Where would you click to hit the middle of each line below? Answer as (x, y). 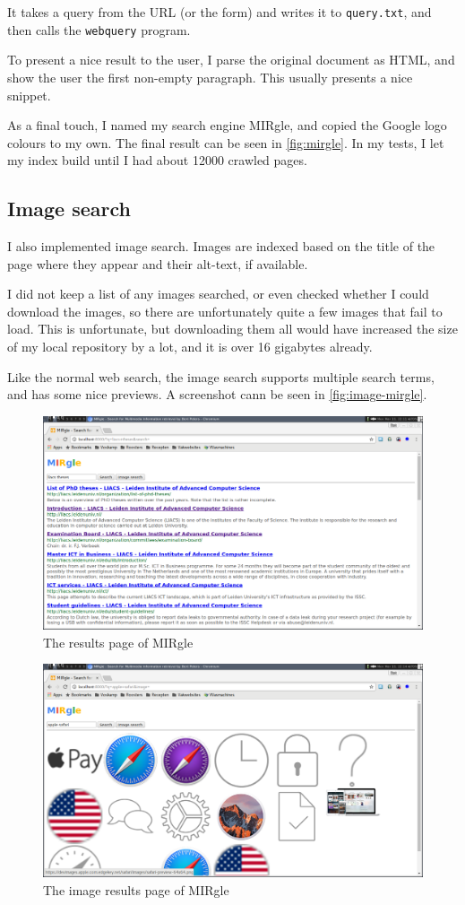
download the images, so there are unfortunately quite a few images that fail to (225, 311)
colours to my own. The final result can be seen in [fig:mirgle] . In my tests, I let (226, 142)
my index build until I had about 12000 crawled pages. (157, 160)
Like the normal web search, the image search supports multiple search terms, (221, 376)
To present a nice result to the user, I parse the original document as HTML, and (231, 60)
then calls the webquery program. (99, 29)
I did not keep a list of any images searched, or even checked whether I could (218, 294)
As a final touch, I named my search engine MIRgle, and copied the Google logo (227, 125)
